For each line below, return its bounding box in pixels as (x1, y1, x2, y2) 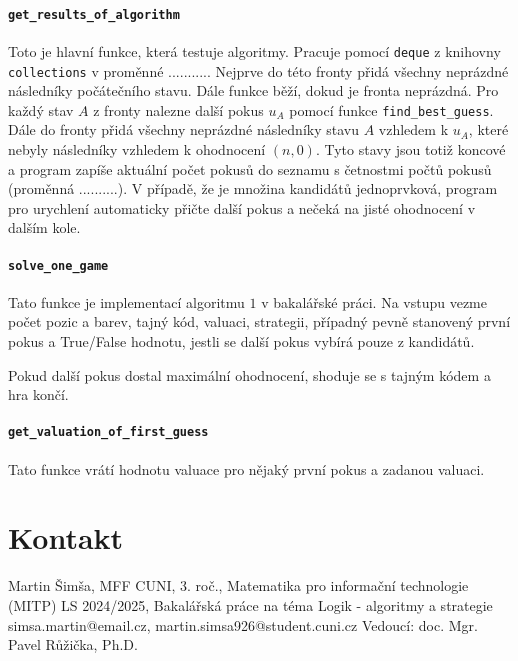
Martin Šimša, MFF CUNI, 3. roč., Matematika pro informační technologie (8, 575, 469, 596)
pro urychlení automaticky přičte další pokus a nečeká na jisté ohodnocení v (8, 197, 476, 218)
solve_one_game (8, 258, 109, 273)
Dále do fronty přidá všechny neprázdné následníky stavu (8, 119, 359, 140)
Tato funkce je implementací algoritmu (8, 291, 245, 312)
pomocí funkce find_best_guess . (289, 99, 494, 120)
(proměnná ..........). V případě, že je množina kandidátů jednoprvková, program (8, 178, 498, 199)
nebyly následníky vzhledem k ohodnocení (8, 139, 266, 160)
